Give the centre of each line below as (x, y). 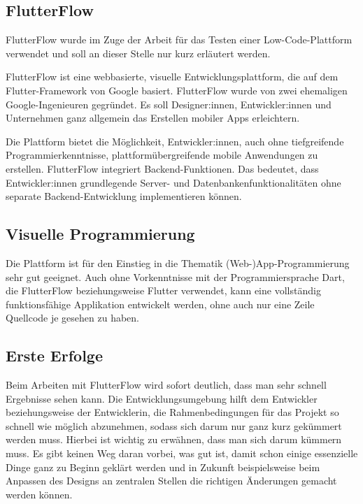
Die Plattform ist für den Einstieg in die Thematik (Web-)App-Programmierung (178, 262)
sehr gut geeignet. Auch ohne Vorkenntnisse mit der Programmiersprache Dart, (175, 276)
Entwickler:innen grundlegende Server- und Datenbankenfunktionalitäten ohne (173, 182)
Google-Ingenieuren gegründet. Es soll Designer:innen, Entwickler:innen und (169, 104)
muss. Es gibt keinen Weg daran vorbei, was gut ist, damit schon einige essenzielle (182, 453)
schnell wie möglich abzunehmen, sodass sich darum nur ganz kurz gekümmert (174, 425)
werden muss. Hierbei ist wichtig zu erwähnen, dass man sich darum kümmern (174, 439)
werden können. (39, 494)
